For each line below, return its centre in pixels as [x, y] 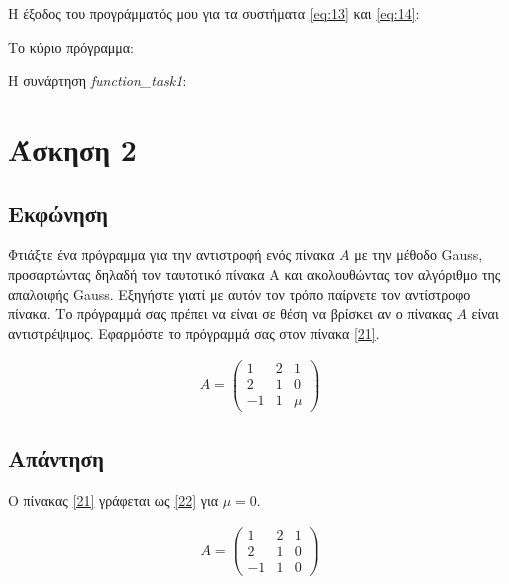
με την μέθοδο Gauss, [418, 254]
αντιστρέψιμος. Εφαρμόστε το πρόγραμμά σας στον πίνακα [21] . [194, 332]
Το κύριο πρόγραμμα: [71, 46]
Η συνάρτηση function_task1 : [97, 80]
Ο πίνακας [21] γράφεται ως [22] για [113, 499]
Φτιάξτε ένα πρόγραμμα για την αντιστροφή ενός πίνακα [171, 254]
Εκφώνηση [58, 212]
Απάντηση [56, 457]
